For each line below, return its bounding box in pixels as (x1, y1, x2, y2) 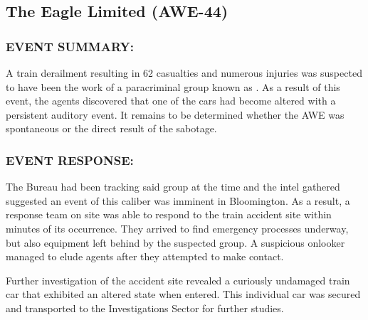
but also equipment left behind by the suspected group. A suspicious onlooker (6, 235, 345, 250)
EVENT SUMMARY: (6, 37, 134, 55)
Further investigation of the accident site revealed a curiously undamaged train (6, 272, 350, 287)
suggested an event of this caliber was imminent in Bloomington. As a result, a (6, 193, 350, 208)
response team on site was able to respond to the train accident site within (6, 207, 332, 222)
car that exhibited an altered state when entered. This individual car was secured (6, 287, 361, 302)
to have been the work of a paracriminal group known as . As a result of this (6, 79, 340, 94)
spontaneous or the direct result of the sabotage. (6, 121, 217, 136)
